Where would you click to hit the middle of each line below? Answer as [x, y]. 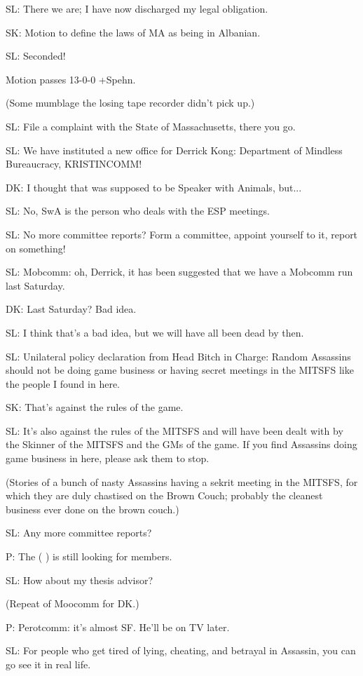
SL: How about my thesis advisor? [80, 580]
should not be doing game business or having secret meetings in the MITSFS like [180, 370]
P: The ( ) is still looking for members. [89, 556]
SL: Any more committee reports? [79, 533]
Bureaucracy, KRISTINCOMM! [74, 164]
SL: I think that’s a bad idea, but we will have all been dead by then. [155, 332]
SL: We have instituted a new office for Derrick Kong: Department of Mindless [174, 150]
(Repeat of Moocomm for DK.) [73, 603]
